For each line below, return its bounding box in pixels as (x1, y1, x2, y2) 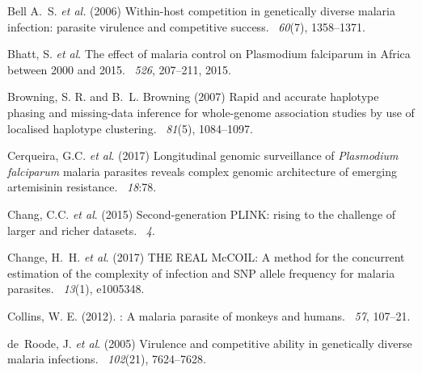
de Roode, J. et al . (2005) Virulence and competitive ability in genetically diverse (7, 334, 412, 351)
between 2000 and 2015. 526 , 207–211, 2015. (7, 61, 231, 78)
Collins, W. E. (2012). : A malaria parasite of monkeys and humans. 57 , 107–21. (7, 307, 411, 324)
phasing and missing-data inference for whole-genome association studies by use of (7, 103, 415, 120)
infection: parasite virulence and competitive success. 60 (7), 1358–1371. (7, 18, 365, 35)
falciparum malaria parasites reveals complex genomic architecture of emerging (7, 162, 397, 179)
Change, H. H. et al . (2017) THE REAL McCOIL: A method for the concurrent (7, 249, 405, 266)
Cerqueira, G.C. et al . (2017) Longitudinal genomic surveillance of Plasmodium (7, 147, 399, 164)
